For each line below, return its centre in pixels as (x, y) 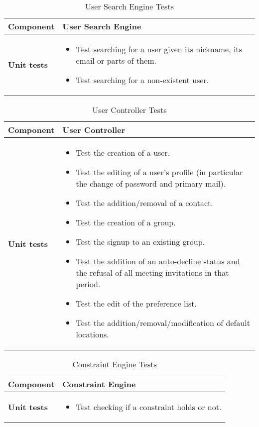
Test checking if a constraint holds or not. (149, 407)
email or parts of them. (116, 60)
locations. (92, 334)
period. (88, 284)
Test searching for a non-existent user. (142, 80)
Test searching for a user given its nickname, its (159, 49)
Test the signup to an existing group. (140, 242)
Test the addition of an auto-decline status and (158, 261)
